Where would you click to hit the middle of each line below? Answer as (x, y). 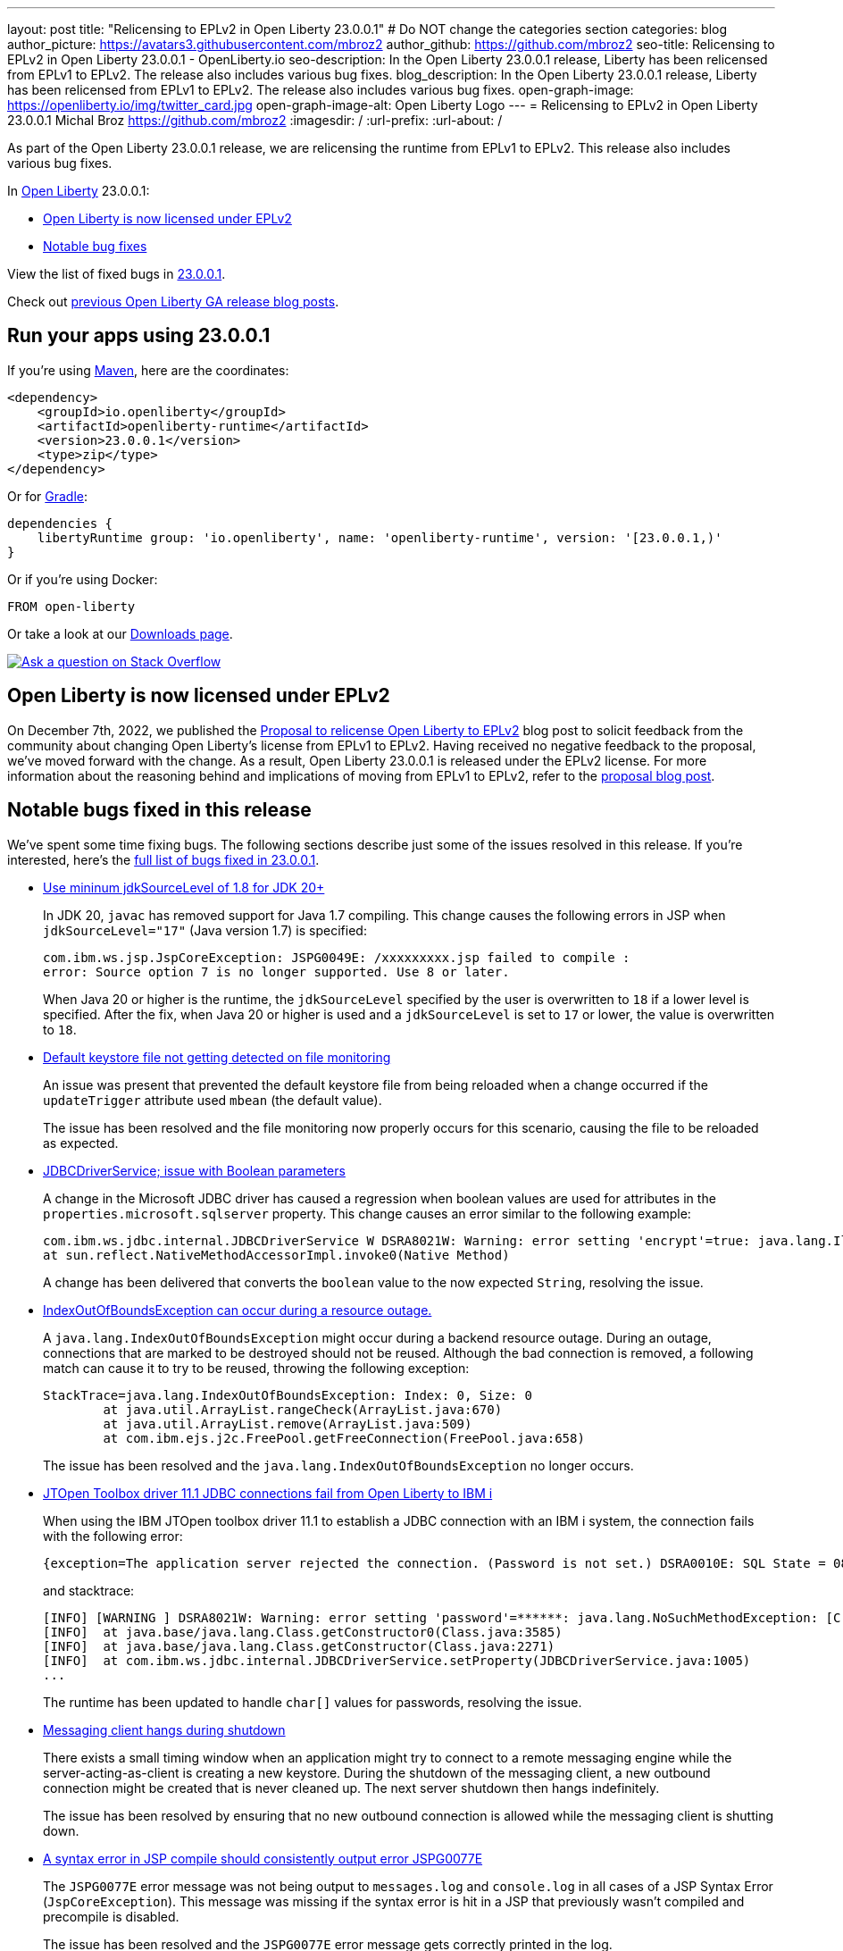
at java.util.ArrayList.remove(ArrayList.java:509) (288, 1423)
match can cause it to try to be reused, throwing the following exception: (256, 1368)
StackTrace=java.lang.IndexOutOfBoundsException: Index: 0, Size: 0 (288, 1395)
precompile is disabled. (111, 1916)
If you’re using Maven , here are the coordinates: (148, 370)
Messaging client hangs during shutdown (164, 1729)
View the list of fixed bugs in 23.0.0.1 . (117, 274)
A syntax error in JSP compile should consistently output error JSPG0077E (263, 1858)
